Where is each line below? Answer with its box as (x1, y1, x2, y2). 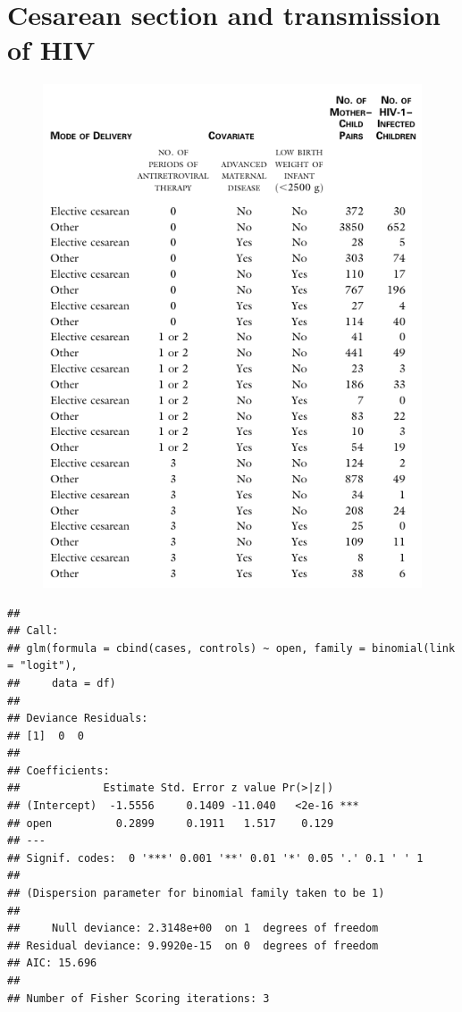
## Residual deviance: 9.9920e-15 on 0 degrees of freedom (7, 939, 379, 952)
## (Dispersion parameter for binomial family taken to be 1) (7, 887, 385, 900)
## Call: (7, 624, 59, 638)
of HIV (7, 31, 96, 68)
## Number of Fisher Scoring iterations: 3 (7, 991, 270, 1005)
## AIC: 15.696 (7, 957, 97, 970)
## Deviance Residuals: (7, 712, 148, 725)
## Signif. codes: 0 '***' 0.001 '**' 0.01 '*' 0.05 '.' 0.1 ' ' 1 (7, 851, 424, 865)
